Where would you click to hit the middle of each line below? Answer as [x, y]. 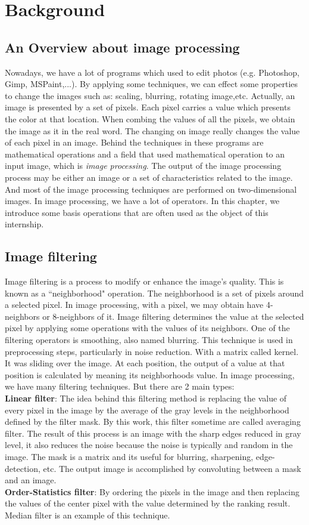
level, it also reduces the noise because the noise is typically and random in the [149, 445]
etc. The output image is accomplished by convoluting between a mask [172, 468]
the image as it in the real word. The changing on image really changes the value [152, 130]
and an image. [31, 480]
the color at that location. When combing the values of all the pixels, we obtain [150, 118]
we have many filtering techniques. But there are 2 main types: [120, 386]
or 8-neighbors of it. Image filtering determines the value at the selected [173, 316]
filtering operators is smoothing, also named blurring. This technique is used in [149, 340]
